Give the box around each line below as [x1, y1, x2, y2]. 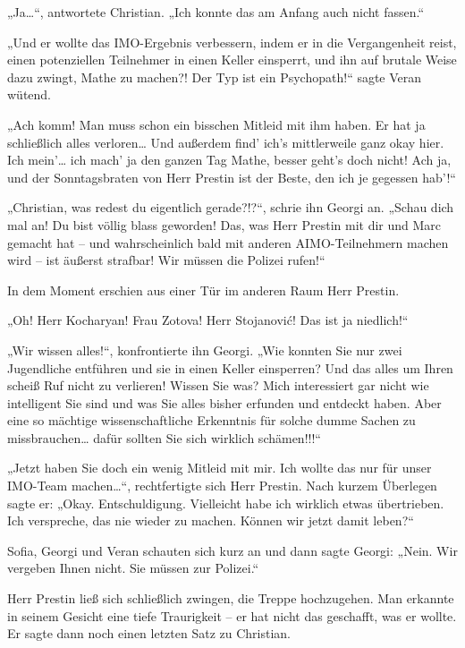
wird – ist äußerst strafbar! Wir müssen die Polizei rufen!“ [7, 251, 325, 269]
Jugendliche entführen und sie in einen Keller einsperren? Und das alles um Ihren [7, 358, 453, 377]
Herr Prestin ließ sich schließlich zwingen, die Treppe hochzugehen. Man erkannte [7, 589, 454, 608]
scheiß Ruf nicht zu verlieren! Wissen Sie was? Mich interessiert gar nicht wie [7, 376, 429, 395]
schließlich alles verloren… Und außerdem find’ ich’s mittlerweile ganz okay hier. [7, 132, 444, 151]
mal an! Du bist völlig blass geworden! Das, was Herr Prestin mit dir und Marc [7, 215, 442, 234]
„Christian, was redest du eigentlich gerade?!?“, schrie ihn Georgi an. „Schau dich [7, 198, 454, 217]
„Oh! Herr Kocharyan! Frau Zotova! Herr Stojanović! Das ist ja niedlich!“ [7, 311, 409, 329]
